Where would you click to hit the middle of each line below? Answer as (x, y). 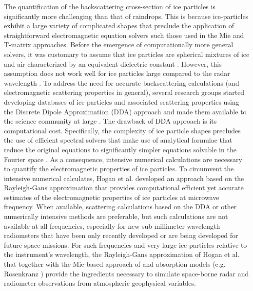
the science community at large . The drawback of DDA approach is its (110, 121)
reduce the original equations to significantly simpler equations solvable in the (120, 149)
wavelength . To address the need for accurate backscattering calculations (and (122, 82)
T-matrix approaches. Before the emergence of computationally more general (119, 45)
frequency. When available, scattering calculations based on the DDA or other (120, 207)
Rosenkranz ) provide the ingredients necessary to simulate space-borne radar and (126, 273)
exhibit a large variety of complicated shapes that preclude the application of (119, 26)
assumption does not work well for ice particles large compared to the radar (117, 73)
